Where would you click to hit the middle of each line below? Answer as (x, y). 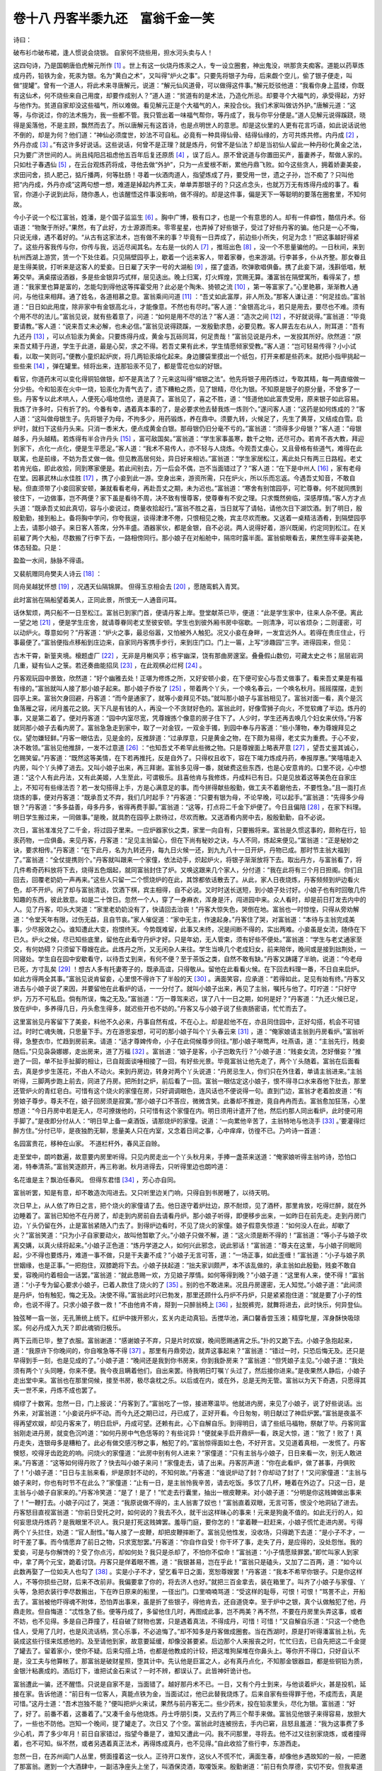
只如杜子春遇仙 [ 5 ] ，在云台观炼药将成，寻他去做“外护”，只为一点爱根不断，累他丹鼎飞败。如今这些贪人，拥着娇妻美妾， (189, 165)
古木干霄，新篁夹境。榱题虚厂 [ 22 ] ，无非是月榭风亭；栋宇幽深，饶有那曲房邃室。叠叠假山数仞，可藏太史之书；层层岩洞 (188, 655)
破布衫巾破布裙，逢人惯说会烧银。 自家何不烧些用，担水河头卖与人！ (113, 52)
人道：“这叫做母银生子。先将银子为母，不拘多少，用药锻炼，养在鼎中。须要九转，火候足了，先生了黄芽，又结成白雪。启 (188, 419)
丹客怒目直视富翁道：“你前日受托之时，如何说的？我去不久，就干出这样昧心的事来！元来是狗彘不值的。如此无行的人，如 (188, 1512)
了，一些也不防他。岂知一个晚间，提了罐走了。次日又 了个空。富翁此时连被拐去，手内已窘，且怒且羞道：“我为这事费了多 (189, 1724)
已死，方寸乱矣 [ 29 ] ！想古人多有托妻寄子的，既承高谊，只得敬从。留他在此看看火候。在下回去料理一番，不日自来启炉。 (188, 969)
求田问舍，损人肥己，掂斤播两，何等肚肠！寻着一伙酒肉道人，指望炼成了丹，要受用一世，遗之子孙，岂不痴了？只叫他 (183, 174)
